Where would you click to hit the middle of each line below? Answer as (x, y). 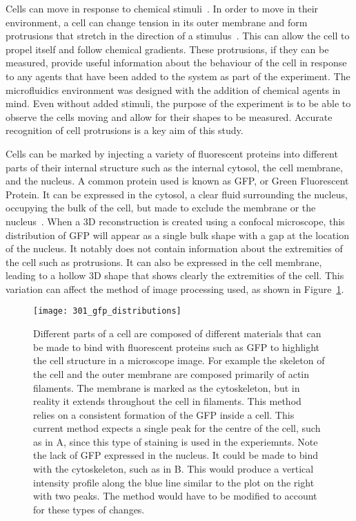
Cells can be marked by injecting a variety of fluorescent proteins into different (172, 153)
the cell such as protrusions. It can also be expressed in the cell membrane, (164, 262)
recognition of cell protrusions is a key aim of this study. (125, 130)
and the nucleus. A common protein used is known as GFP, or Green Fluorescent (177, 181)
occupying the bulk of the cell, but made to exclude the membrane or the (161, 208)
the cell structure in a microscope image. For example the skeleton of (179, 360)
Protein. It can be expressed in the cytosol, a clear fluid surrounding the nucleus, (177, 194)
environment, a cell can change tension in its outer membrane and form (157, 22)
